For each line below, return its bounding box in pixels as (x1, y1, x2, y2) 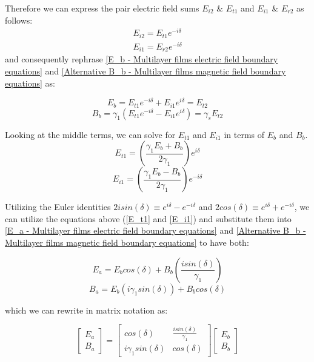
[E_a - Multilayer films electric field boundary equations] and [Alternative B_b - (5, 224, 306, 237)
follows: (5, 13, 33, 26)
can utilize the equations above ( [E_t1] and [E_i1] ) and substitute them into (5, 212, 292, 225)
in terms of (224, 128, 265, 140)
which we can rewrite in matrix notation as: (5, 303, 168, 316)
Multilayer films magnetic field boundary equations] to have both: (5, 236, 249, 248)
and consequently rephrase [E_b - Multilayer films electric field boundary (5, 53, 278, 65)
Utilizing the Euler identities (5, 200, 111, 213)
